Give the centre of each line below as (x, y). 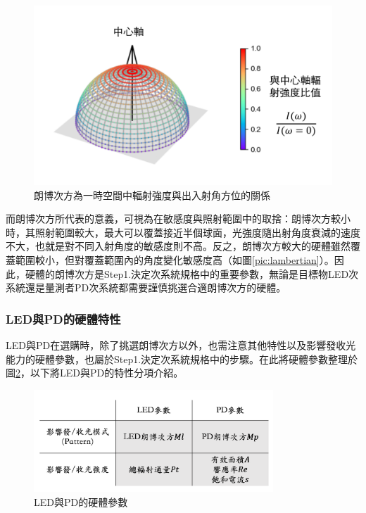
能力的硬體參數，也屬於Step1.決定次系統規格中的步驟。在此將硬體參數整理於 (182, 359)
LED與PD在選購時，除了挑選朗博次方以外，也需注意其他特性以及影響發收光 (181, 345)
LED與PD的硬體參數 (81, 501)
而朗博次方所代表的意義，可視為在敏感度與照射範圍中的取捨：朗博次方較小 (178, 218)
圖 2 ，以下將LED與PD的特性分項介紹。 (95, 373)
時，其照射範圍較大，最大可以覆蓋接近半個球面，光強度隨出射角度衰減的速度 (183, 232)
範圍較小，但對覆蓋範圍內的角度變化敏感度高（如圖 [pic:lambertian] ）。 (175, 260)
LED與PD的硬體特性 (63, 318)
